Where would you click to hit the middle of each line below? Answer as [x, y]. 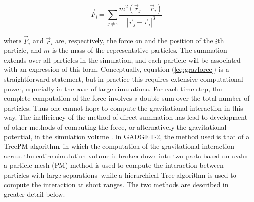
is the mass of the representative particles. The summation [139, 50]
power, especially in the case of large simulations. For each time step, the [113, 88]
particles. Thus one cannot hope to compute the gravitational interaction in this [124, 107]
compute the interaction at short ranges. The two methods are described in [116, 184]
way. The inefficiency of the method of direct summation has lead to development [126, 117]
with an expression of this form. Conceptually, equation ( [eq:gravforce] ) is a [117, 69]
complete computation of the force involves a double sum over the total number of [127, 98]
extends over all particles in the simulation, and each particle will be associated [122, 59]
